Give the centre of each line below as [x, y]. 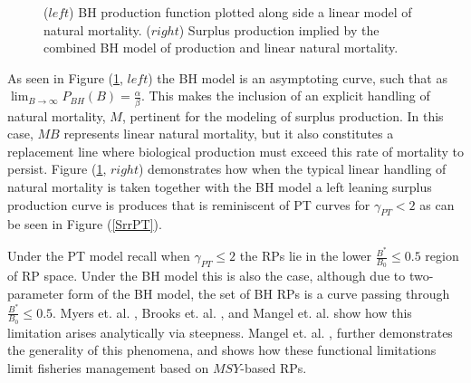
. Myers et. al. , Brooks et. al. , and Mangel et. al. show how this [232, 312]
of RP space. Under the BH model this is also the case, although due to [207, 276]
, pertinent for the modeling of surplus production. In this [283, 115]
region [442, 256]
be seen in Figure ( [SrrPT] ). [85, 224]
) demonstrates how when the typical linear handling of [293, 169]
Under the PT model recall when [99, 256]
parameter [36, 293]
